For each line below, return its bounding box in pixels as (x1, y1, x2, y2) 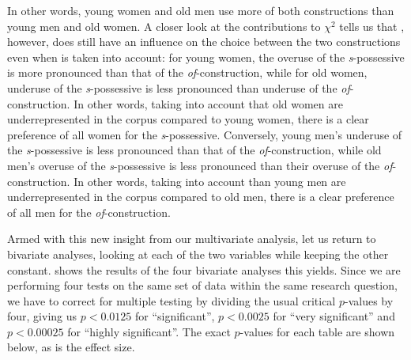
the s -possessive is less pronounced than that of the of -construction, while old (7, 142, 382, 158)
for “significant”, (134, 308, 215, 324)
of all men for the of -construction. (7, 203, 171, 220)
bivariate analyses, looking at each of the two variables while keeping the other (7, 245, 389, 262)
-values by (344, 292, 394, 309)
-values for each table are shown (239, 323, 395, 339)
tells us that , (339, 17, 405, 34)
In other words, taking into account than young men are (74, 172, 346, 189)
